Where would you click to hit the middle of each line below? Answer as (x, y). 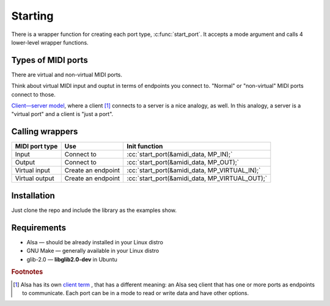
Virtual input (32, 170)
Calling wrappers (45, 132)
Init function (145, 147)
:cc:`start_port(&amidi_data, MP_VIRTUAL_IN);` (194, 170)
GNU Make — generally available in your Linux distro (93, 251)
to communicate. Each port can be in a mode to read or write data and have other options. (136, 293)
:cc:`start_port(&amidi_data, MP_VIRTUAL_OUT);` (197, 178)
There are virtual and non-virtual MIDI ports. (67, 75)
